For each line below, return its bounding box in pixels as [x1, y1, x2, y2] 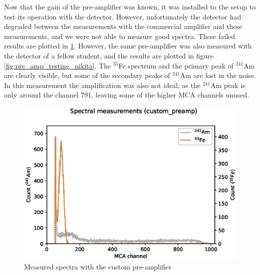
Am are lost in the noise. [180, 70, 256, 80]
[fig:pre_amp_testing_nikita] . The [4, 60, 111, 70]
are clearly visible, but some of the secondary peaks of [4, 70, 170, 80]
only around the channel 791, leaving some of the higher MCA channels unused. [4, 89, 249, 100]
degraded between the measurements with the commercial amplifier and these [4, 21, 242, 31]
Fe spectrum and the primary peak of [118, 60, 233, 70]
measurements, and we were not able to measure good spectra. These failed [4, 30, 235, 41]
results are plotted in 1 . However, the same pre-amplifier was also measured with [4, 40, 252, 51]
